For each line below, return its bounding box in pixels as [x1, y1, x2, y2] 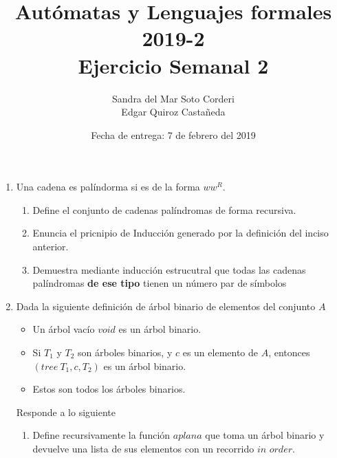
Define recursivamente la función [32, 428, 171, 442]
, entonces [268, 345, 310, 360]
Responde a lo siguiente [16, 404, 116, 419]
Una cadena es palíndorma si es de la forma [16, 179, 200, 194]
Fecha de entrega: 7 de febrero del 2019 [91, 127, 256, 142]
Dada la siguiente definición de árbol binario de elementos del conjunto [16, 298, 316, 313]
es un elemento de [182, 345, 259, 360]
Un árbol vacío [32, 322, 95, 336]
